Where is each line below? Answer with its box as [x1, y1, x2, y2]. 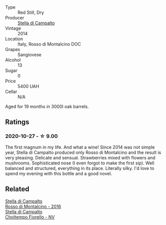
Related [5, 185, 30, 193]
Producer [5, 15, 24, 20]
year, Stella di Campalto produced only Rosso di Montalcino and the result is [5, 149, 162, 155]
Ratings [5, 118, 30, 126]
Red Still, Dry [17, 9, 44, 15]
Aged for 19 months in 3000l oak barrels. [5, 104, 89, 109]
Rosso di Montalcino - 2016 [5, 203, 61, 209]
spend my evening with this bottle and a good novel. [5, 170, 112, 176]
